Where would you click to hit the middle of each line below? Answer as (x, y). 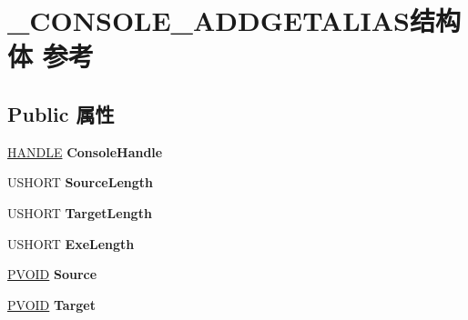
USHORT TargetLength (80, 212)
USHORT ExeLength (71, 243)
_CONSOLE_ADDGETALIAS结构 (234, 20)
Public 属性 (61, 113)
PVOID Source (52, 274)
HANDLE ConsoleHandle (85, 151)
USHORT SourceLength (80, 182)
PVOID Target (51, 304)
